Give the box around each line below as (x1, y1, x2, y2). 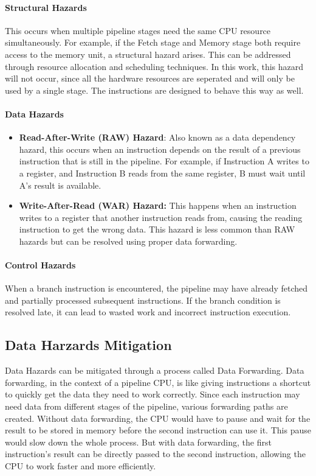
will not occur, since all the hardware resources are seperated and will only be (5, 72, 295, 85)
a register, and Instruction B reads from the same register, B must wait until (19, 166, 306, 179)
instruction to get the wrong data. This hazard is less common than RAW (19, 223, 295, 236)
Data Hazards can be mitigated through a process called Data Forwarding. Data (5, 364, 304, 377)
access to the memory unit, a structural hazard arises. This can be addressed (5, 47, 291, 60)
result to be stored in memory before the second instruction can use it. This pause (5, 424, 311, 436)
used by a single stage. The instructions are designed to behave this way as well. (5, 83, 304, 96)
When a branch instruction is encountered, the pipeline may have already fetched (5, 282, 308, 295)
